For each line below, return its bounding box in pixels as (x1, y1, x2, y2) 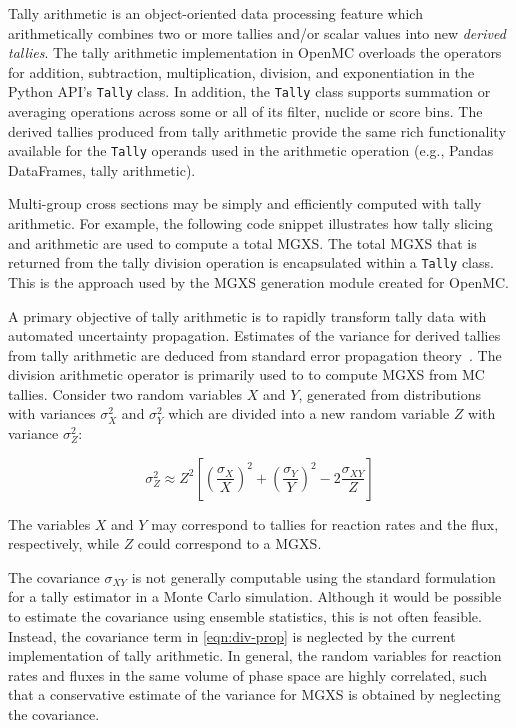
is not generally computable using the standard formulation (131, 566, 496, 587)
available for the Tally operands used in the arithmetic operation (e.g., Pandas (8, 140, 494, 161)
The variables (8, 513, 91, 534)
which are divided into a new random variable (168, 403, 450, 424)
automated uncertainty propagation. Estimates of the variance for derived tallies (8, 325, 501, 346)
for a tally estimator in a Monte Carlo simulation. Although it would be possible (8, 586, 502, 607)
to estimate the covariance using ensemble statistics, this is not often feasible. (8, 606, 482, 627)
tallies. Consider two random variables (8, 383, 243, 404)
